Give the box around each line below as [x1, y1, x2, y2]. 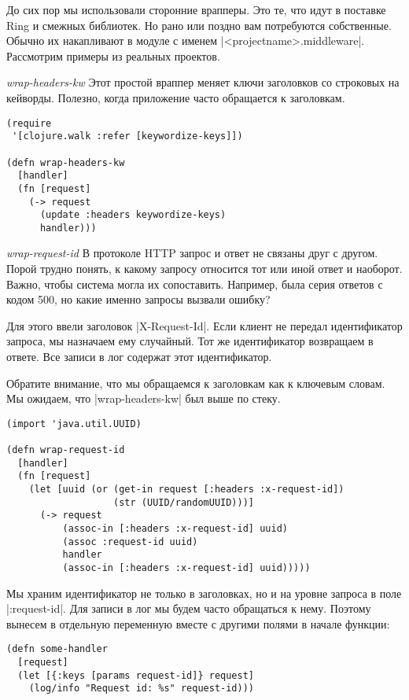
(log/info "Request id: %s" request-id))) [28, 683, 254, 694]
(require [6, 117, 52, 129]
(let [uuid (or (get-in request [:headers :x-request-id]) [28, 484, 345, 496]
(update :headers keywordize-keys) [39, 209, 227, 221]
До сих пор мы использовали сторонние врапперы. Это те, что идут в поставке [6, 2, 386, 17]
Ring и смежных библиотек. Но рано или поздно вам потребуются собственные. [6, 17, 392, 33]
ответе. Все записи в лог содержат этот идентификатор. [6, 348, 272, 365]
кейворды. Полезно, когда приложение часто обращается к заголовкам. [6, 89, 345, 105]
